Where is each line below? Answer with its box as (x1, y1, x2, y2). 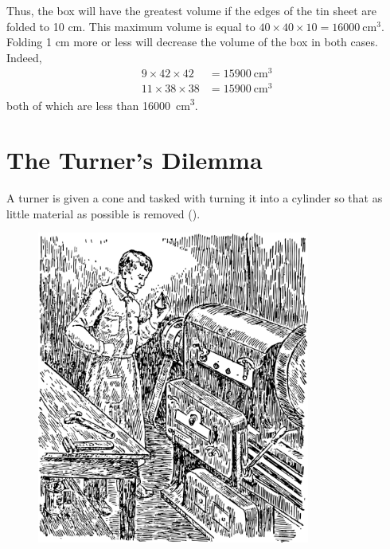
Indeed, (6, 49, 42, 65)
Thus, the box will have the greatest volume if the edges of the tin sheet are (6, 2, 377, 18)
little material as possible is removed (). (6, 205, 201, 222)
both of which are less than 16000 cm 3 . (6, 94, 198, 113)
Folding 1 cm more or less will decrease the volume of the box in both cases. (6, 33, 378, 50)
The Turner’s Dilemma (6, 143, 263, 176)
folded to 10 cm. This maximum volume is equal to (6, 18, 255, 34)
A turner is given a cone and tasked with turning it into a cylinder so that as (6, 189, 383, 206)
